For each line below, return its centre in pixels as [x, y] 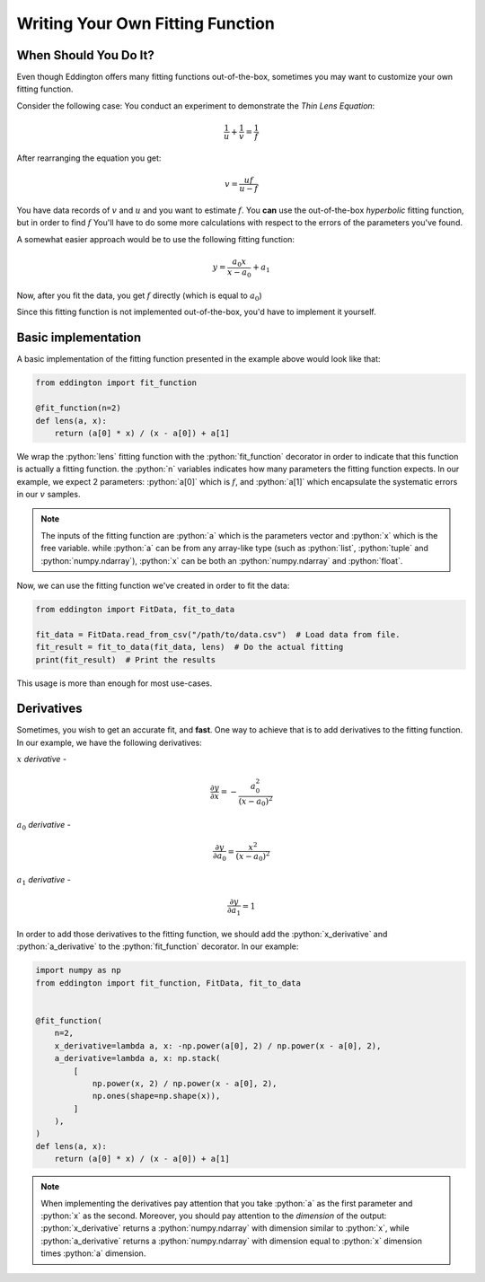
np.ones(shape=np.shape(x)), [156, 1096]
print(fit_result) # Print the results [125, 659]
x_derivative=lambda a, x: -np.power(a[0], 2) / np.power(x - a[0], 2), [218, 1045]
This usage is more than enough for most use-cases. [115, 683]
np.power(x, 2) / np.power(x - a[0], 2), [185, 1083]
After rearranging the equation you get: [89, 158]
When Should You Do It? [85, 55]
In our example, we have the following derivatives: [109, 742]
